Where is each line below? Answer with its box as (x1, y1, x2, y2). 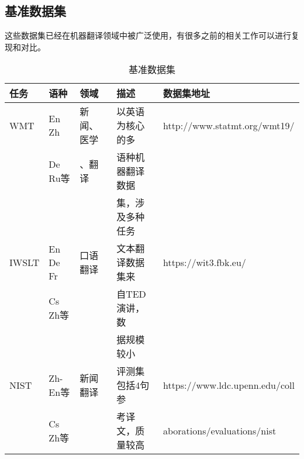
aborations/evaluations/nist (163, 423, 277, 437)
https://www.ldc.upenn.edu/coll (163, 378, 295, 392)
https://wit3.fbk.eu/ (163, 255, 246, 269)
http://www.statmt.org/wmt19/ (163, 118, 295, 132)
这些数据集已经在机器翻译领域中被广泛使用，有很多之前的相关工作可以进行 (5, 29, 291, 42)
